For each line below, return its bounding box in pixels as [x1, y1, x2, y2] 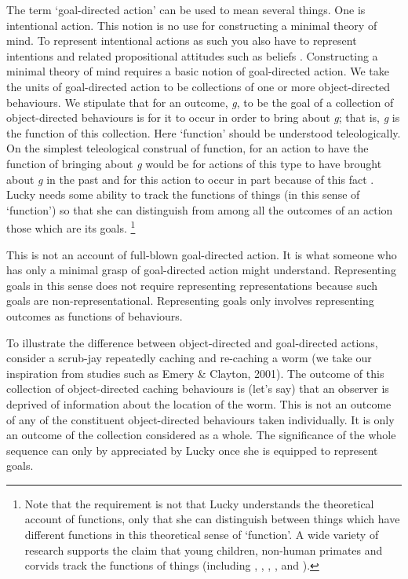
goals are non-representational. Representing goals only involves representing [6, 292, 374, 309]
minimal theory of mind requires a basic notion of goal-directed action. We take [6, 63, 389, 79]
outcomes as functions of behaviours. [6, 307, 183, 324]
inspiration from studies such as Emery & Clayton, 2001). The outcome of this [6, 365, 384, 381]
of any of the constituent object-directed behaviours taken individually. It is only [6, 411, 395, 427]
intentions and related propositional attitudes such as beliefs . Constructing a [6, 47, 378, 64]
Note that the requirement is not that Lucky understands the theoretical [24, 495, 374, 511]
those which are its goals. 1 [6, 218, 136, 236]
